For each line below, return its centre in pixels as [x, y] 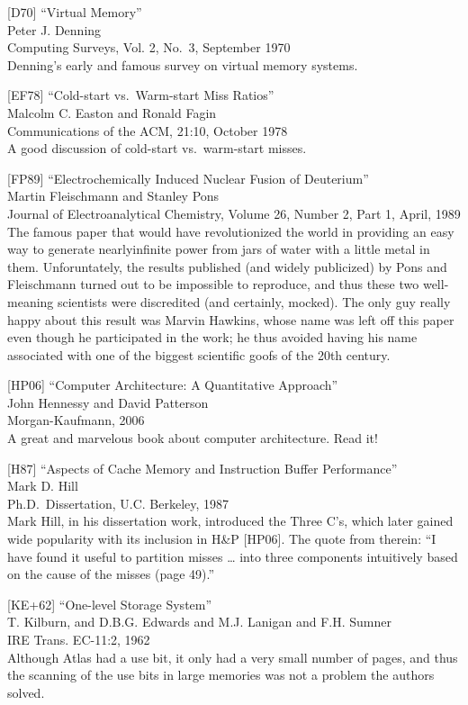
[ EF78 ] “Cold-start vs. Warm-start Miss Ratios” [141, 95]
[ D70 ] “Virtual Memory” [75, 12]
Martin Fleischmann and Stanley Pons [113, 196]
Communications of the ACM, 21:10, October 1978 [148, 130]
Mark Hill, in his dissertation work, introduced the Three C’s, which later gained [230, 521]
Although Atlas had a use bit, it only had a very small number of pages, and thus [233, 657]
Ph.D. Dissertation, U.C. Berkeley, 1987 [118, 503]
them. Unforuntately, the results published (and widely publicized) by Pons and [227, 266]
